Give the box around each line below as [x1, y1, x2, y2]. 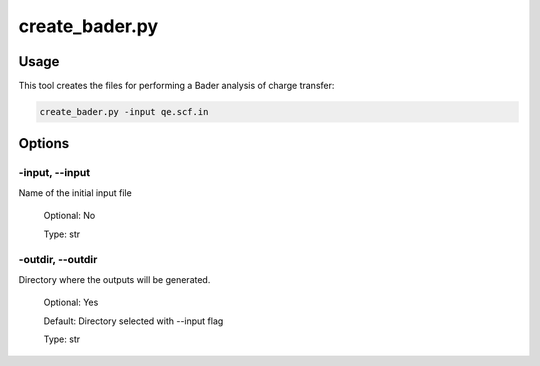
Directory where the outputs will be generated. [18, 273, 211, 285]
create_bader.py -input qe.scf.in [39, 106, 209, 118]
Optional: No [43, 210, 96, 222]
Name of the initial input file [18, 186, 132, 199]
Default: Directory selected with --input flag [43, 315, 224, 327]
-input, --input [18, 166, 91, 180]
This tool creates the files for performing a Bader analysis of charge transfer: [18, 80, 335, 92]
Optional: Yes [43, 296, 99, 309]
